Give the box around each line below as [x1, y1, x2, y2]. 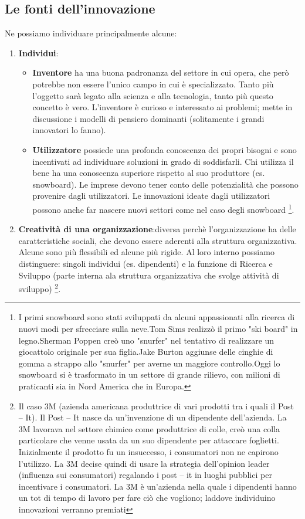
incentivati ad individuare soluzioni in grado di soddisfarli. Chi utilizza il [32, 155, 294, 167]
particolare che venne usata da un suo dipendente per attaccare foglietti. [18, 434, 279, 446]
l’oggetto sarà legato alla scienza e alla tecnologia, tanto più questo [32, 89, 273, 101]
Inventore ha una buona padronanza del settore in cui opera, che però [32, 66, 289, 79]
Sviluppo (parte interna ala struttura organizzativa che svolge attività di [18, 269, 279, 281]
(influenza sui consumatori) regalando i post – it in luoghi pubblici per [18, 469, 272, 481]
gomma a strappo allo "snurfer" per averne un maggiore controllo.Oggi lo [18, 357, 280, 369]
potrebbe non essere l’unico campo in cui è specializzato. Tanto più [32, 77, 274, 90]
